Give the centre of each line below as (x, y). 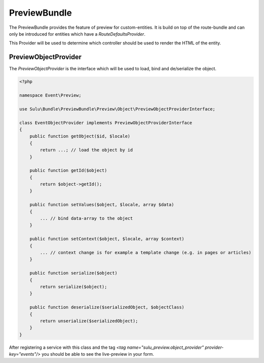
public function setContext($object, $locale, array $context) (107, 239)
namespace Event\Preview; (50, 95)
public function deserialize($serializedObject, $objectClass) (107, 307)
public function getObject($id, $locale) (80, 136)
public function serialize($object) (73, 273)
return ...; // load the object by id (86, 150)
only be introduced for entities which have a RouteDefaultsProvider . (77, 34)
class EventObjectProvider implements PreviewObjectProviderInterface (106, 123)
